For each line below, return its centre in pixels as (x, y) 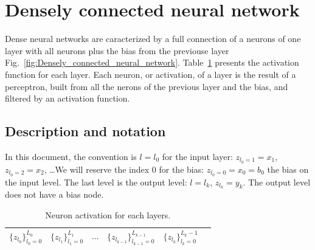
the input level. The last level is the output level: (96, 182)
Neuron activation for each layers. (108, 215)
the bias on (288, 169)
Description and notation (85, 131)
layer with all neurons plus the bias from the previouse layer (117, 50)
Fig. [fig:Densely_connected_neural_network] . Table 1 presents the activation (152, 62)
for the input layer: (197, 156)
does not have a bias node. (54, 194)
